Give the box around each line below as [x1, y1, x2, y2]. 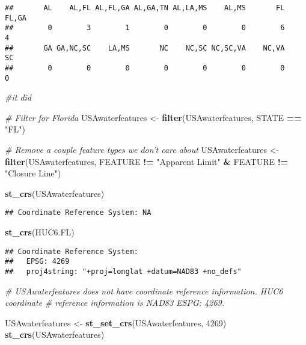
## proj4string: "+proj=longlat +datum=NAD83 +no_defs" [5, 267, 242, 276]
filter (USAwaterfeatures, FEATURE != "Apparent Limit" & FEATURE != [5, 155, 289, 167]
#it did [5, 91, 32, 104]
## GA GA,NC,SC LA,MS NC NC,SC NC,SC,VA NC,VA [5, 43, 285, 52]
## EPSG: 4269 [5, 257, 70, 266]
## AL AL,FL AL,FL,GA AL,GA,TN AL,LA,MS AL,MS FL [5, 4, 285, 12]
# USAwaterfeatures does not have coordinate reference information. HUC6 [5, 284, 283, 297]
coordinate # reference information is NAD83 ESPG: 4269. [5, 296, 225, 309]
